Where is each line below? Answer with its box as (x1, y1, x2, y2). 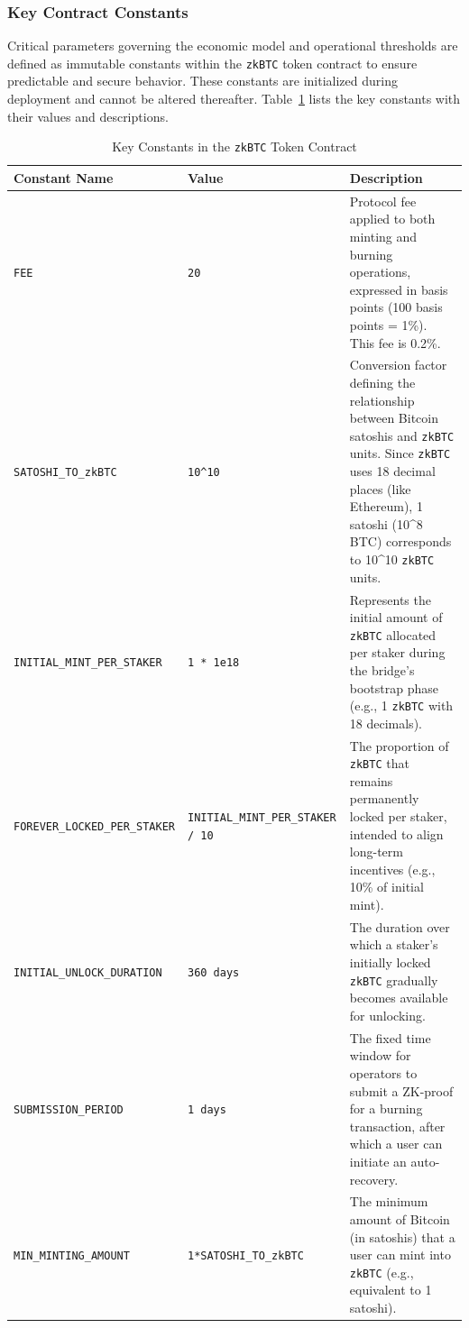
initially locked (349, 953, 431, 972)
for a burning (349, 1099, 423, 1118)
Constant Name (14, 168, 114, 187)
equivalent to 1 (349, 1280, 432, 1299)
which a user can (349, 1134, 443, 1153)
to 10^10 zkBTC (349, 550, 435, 568)
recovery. (349, 1169, 399, 1188)
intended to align (349, 824, 444, 843)
